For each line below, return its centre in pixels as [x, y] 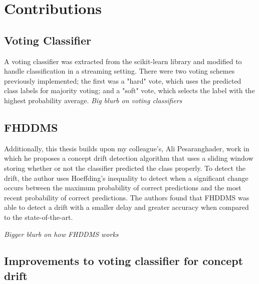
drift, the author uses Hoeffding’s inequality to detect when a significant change [126, 178]
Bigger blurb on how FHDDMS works [61, 234]
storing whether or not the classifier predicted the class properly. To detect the [125, 168]
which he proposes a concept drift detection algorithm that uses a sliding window [129, 158]
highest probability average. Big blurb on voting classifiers [93, 100]
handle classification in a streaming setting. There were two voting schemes [119, 71]
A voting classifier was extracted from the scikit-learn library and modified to [123, 61]
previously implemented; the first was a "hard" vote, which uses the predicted [123, 80]
